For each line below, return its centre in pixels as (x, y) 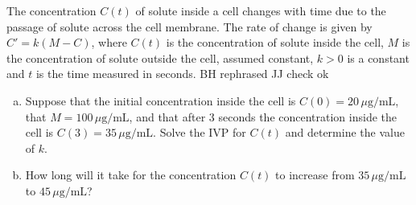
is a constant (378, 57)
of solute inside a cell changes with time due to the (261, 10)
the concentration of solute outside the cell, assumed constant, (160, 57)
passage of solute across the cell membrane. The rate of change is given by (189, 26)
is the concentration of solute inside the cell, (275, 42)
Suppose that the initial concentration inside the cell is (161, 100)
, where (109, 42)
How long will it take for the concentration (131, 175)
